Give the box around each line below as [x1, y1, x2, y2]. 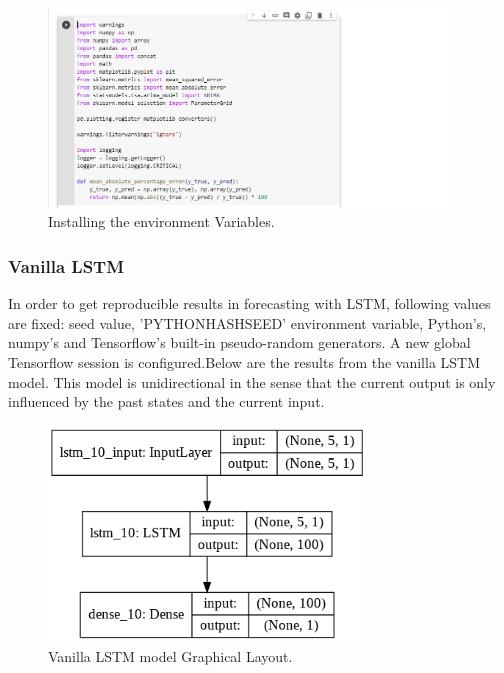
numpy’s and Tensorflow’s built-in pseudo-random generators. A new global [8, 332, 471, 353]
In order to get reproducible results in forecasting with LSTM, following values [8, 293, 491, 314]
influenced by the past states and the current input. [8, 391, 325, 412]
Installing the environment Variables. [48, 211, 275, 232]
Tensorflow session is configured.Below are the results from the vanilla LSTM [8, 351, 481, 372]
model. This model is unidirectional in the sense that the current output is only [8, 371, 496, 392]
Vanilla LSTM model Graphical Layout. [48, 645, 293, 666]
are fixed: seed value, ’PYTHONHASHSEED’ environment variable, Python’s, [8, 312, 487, 333]
